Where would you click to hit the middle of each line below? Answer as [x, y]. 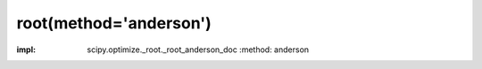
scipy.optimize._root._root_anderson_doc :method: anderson [198, 50]
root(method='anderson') [114, 23]
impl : [26, 50]
